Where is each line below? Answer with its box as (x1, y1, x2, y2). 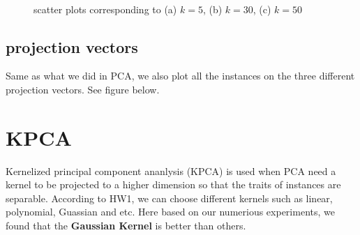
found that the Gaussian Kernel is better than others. (6, 218, 246, 233)
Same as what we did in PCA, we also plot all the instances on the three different (6, 68, 355, 83)
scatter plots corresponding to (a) (33, 1, 177, 16)
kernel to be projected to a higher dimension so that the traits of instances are (6, 177, 341, 192)
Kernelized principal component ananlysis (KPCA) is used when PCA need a (6, 163, 336, 178)
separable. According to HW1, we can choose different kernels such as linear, (6, 190, 333, 205)
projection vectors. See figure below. (6, 82, 160, 96)
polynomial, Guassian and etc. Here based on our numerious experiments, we (6, 204, 335, 219)
